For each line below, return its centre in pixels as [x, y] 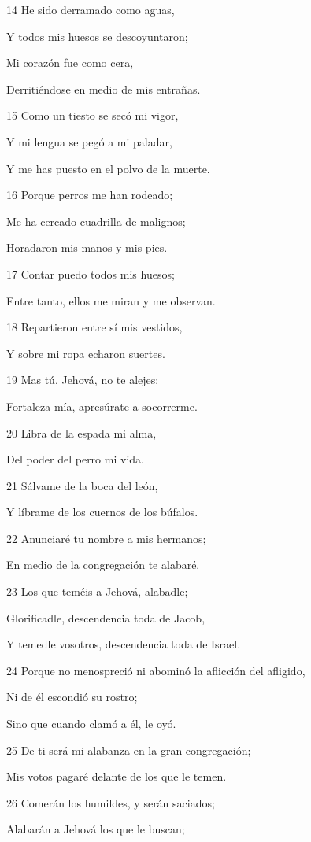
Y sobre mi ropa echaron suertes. [86, 353]
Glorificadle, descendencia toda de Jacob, [106, 617]
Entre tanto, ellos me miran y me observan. [111, 300]
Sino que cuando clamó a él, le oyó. [91, 724]
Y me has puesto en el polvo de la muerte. [108, 168]
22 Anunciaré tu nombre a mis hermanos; [106, 538]
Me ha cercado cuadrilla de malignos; [96, 221]
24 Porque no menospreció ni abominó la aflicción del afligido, [156, 670]
